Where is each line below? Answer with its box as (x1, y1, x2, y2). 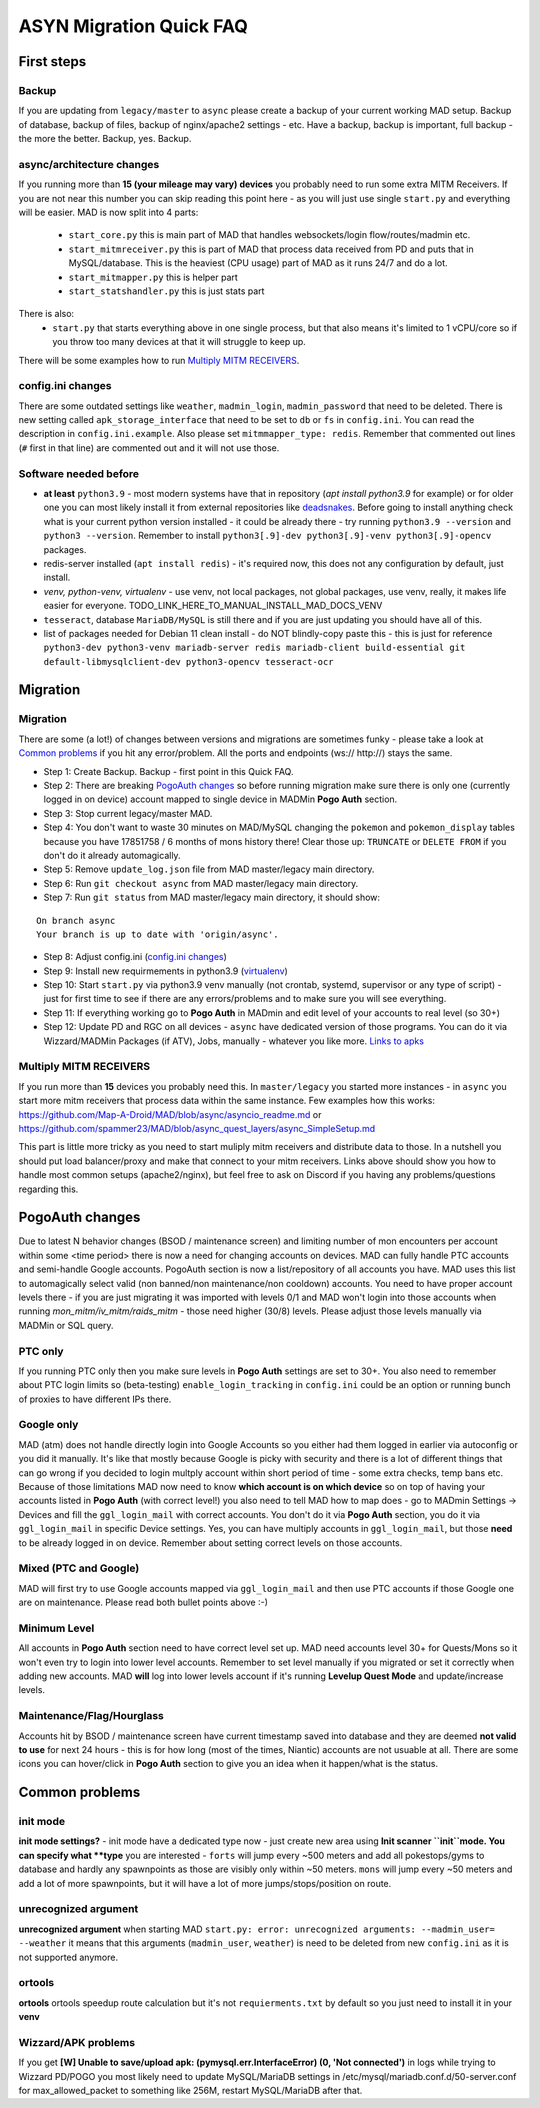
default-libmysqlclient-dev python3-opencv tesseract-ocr (43, 656, 334, 667)
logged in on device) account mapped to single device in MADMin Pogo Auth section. (43, 793, 398, 805)
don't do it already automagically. (43, 849, 181, 861)
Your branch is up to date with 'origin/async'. (36, 928, 279, 940)
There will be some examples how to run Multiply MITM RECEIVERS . (18, 354, 300, 366)
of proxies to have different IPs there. (18, 1393, 172, 1405)
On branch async (36, 915, 116, 926)
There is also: (18, 308, 75, 320)
